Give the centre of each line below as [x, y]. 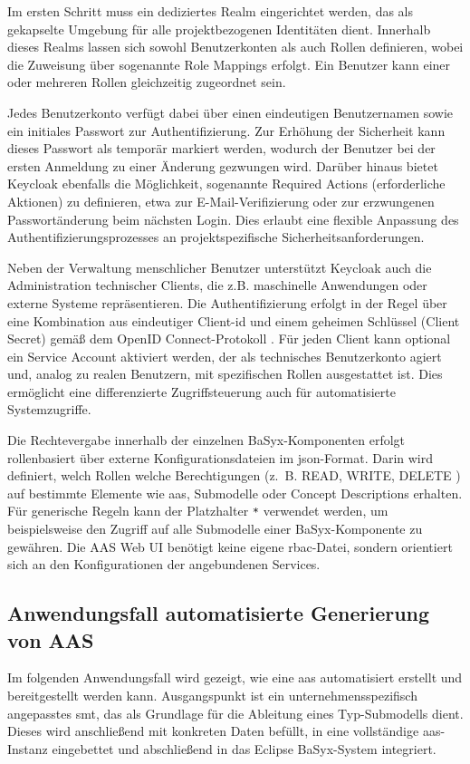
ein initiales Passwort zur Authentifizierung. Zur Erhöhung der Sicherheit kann [226, 130]
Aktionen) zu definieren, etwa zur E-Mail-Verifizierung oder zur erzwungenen [221, 201]
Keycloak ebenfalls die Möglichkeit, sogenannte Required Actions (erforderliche [226, 184]
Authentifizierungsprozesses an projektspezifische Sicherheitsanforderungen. [216, 237]
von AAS [51, 639]
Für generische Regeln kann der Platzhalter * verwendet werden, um [198, 511]
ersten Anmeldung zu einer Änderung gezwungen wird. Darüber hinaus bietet [223, 165]
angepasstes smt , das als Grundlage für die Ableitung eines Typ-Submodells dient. [235, 713]
